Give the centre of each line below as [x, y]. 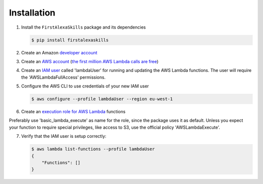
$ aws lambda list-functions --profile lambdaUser [93, 149]
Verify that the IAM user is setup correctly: [64, 136]
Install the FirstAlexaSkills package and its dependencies [84, 27]
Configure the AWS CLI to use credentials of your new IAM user [85, 86]
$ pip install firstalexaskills [70, 40]
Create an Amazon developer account [59, 52]
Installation [32, 13]
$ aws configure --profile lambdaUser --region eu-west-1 [102, 99]
